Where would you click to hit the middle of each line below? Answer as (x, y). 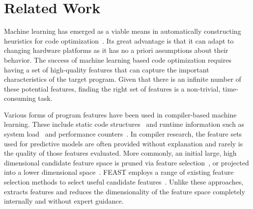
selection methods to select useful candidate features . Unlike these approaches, (124, 182)
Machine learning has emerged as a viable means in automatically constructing (123, 31)
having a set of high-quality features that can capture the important (107, 69)
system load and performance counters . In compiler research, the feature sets (123, 134)
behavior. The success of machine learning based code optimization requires (118, 59)
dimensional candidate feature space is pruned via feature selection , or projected (126, 162)
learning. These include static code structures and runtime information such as (124, 124)
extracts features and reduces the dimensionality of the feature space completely (125, 191)
